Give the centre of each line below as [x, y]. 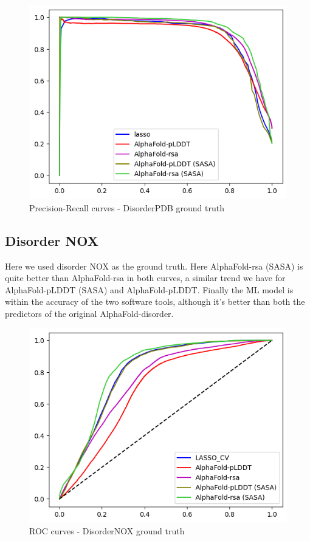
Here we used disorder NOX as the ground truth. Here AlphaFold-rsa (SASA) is [154, 266]
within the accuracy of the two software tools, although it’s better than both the [155, 301]
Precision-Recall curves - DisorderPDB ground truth [127, 207]
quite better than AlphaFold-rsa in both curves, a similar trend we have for [145, 278]
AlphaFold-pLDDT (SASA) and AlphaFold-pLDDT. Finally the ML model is [149, 289]
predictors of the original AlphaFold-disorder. [89, 313]
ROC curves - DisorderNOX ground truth [107, 531]
